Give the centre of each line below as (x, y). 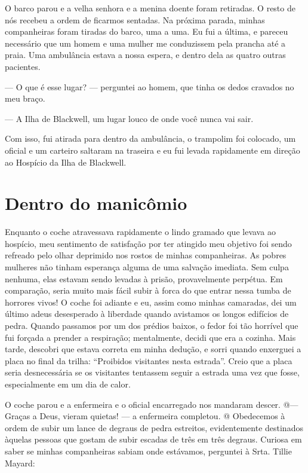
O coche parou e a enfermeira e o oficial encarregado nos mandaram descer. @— (152, 404)
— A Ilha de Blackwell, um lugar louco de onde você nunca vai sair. (129, 118)
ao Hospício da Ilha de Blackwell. (66, 162)
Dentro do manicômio (96, 203)
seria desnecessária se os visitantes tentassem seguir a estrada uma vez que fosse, (152, 372)
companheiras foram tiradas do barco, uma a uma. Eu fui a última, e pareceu (147, 31)
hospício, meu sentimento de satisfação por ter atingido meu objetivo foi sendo (148, 243)
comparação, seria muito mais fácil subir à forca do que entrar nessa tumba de (148, 290)
